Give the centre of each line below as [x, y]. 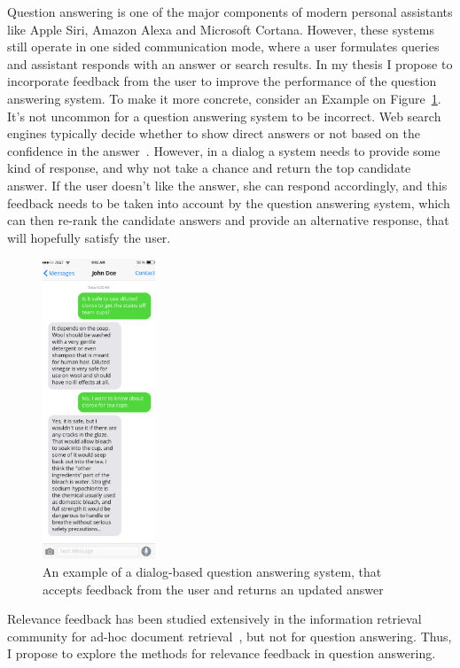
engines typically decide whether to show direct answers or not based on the [214, 133]
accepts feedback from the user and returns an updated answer [213, 589]
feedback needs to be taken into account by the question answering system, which [229, 202]
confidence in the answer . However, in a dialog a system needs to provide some [224, 150]
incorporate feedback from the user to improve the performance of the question [222, 81]
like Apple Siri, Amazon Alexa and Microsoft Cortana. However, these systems [221, 29]
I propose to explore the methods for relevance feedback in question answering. [222, 653]
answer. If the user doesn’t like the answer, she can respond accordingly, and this [227, 185]
